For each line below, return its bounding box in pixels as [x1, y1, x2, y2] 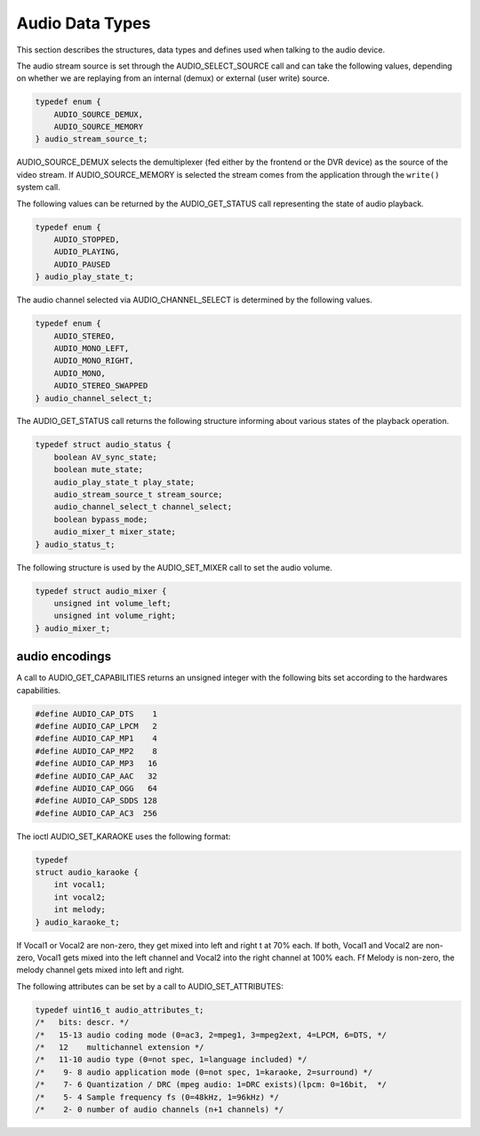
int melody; [53, 905, 107, 915]
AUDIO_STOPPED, [53, 235, 120, 244]
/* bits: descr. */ [35, 1018, 130, 1028]
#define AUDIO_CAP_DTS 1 [35, 708, 157, 719]
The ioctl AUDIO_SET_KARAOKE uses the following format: [16, 831, 231, 842]
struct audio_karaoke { [35, 868, 140, 877]
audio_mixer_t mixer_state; [53, 527, 177, 537]
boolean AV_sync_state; [53, 452, 157, 462]
